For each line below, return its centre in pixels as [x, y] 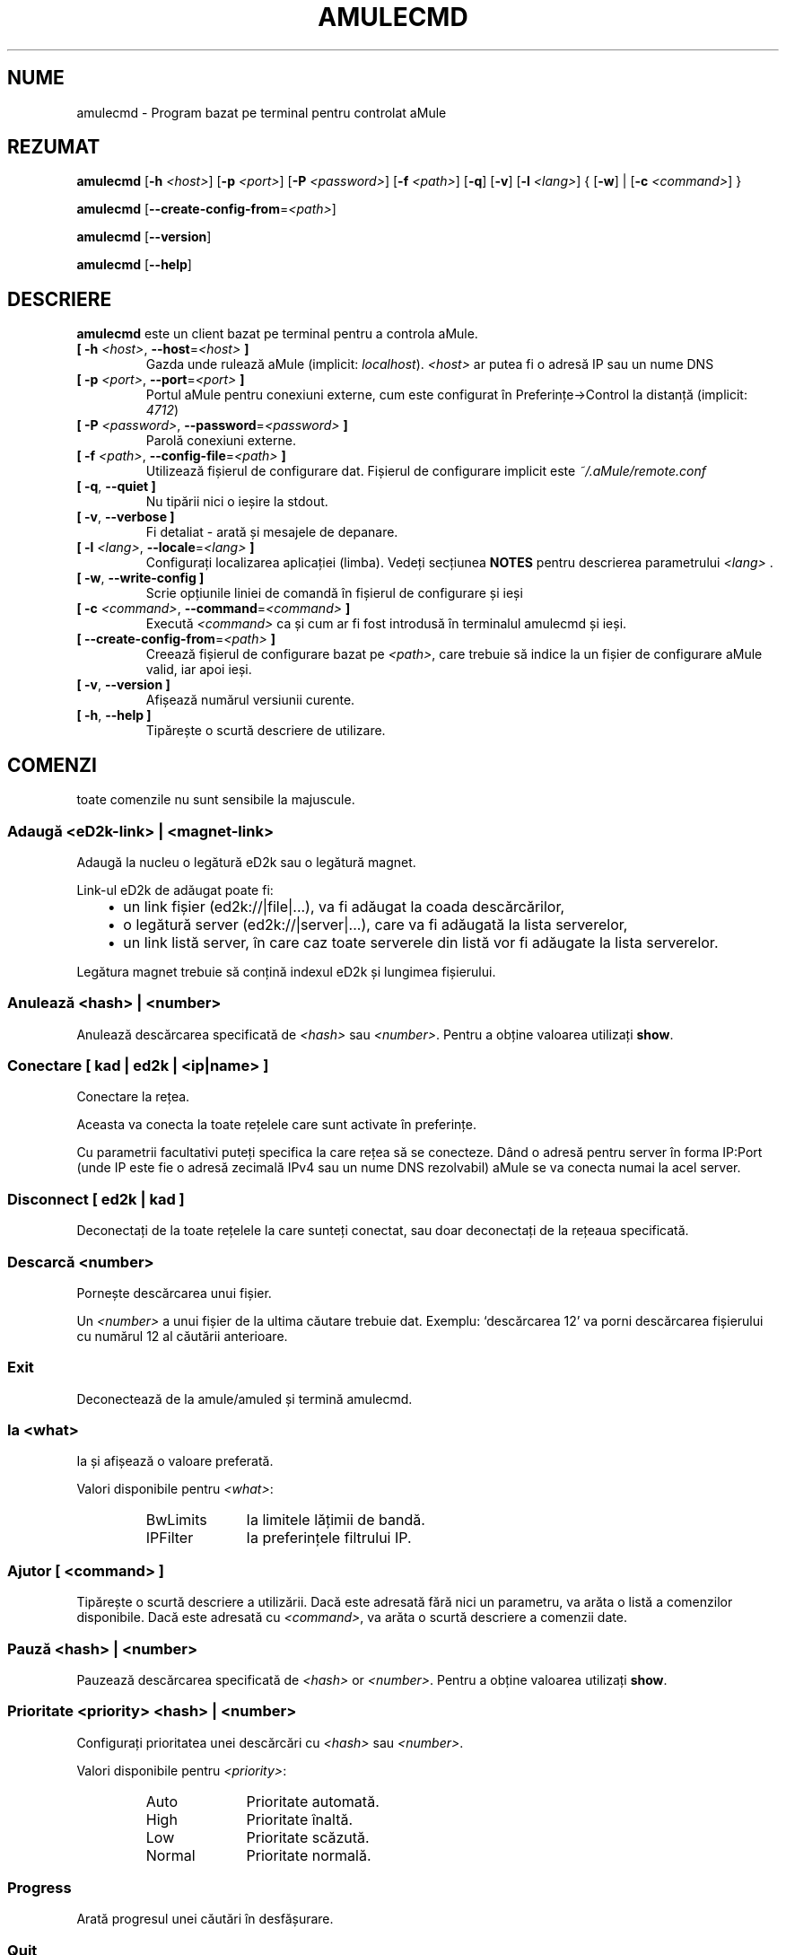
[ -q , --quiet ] [116, 487]
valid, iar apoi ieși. [199, 670]
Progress [39, 1888]
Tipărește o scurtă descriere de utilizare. [266, 731]
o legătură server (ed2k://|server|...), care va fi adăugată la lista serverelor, [376, 924]
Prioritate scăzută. [308, 1837]
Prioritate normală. [309, 1855]
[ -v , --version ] [123, 685]
